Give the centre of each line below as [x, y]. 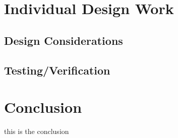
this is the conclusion [37, 131]
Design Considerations [64, 40]
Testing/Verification [57, 70]
